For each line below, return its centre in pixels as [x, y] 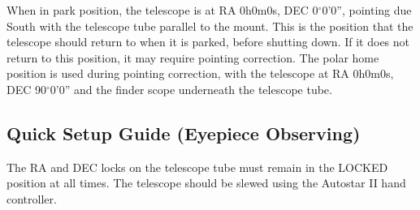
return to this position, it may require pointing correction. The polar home [193, 57]
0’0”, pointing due [367, 10]
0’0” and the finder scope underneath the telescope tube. [191, 89]
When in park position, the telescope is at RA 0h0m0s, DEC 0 [162, 10]
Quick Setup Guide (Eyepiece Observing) [184, 133]
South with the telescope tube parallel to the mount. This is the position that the [210, 26]
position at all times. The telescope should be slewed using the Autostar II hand [206, 183]
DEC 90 [26, 89]
